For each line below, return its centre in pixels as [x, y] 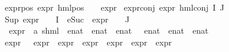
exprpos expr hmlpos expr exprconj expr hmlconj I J [114, 7]
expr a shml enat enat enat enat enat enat [109, 30]
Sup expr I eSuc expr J [67, 19]
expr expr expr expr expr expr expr [88, 42]
